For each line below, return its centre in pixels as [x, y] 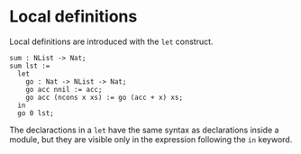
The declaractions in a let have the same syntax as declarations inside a [144, 130]
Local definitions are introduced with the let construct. [111, 41]
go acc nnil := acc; [64, 89]
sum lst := [30, 66]
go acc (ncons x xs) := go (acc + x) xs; [104, 97]
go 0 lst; [36, 113]
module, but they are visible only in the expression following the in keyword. [151, 139]
